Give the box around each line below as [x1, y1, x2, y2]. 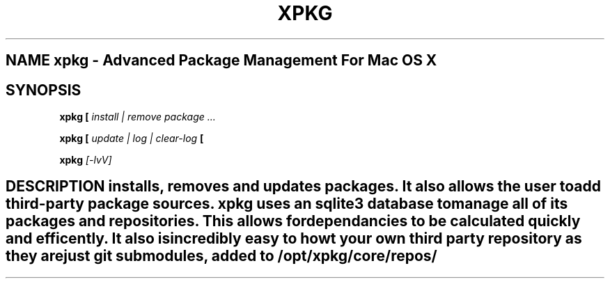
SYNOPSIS [6, 81, 81, 99]
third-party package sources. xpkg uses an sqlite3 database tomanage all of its [6, 195, 568, 213]
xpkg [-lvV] [59, 154, 112, 166]
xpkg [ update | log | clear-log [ [59, 132, 204, 145]
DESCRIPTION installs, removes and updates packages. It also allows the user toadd [6, 177, 601, 196]
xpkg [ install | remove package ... [59, 111, 216, 123]
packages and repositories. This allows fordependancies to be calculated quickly [6, 212, 581, 230]
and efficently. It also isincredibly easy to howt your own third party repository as [6, 230, 582, 248]
